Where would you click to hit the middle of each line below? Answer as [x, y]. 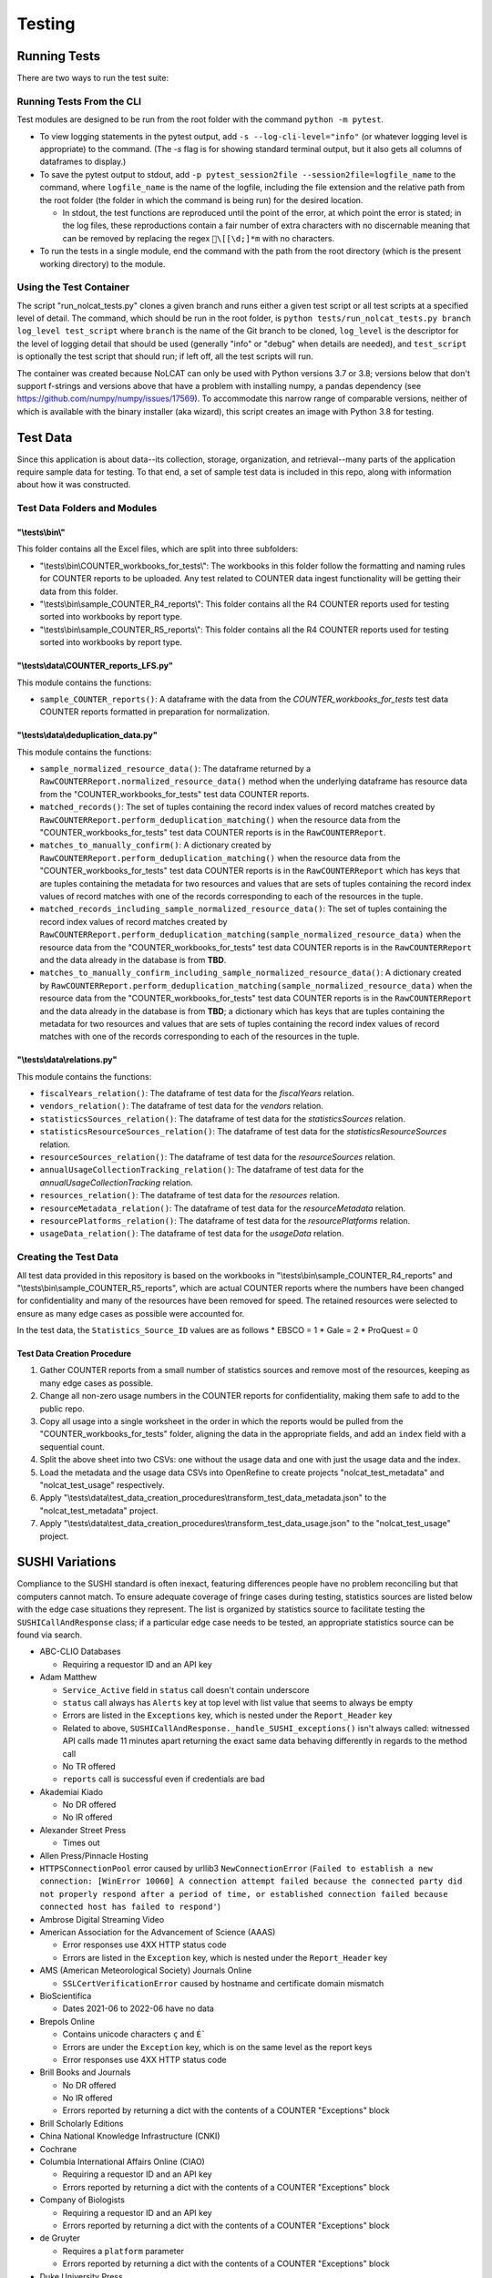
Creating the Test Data [67, 1257]
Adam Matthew [68, 1678]
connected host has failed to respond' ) [130, 1907]
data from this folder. [79, 591]
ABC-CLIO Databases [81, 1652]
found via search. [50, 1635]
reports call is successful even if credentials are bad [164, 1779]
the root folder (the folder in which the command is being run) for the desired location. [201, 200]
